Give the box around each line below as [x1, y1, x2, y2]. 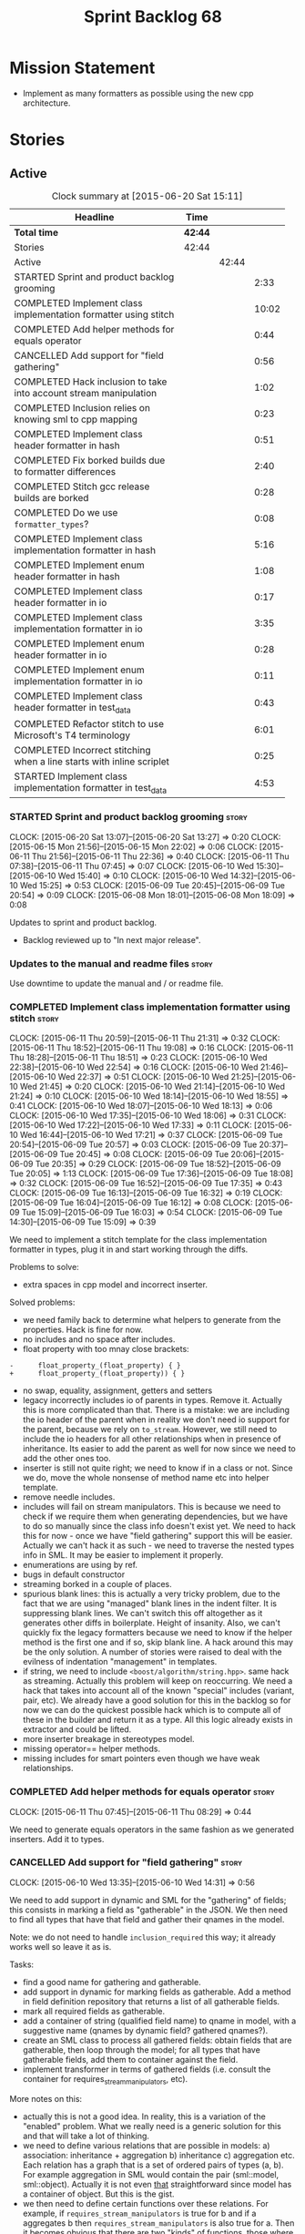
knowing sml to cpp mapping [14, 413, 138, 425]
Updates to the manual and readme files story [9, 957, 214, 969]
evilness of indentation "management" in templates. [22, 1656, 218, 1667]
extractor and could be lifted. [22, 1724, 132, 1735]
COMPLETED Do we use [14, 506, 118, 518]
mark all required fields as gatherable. [22, 2005, 166, 2016]
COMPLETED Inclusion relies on [14, 401, 150, 414]
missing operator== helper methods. [22, 1743, 161, 1755]
